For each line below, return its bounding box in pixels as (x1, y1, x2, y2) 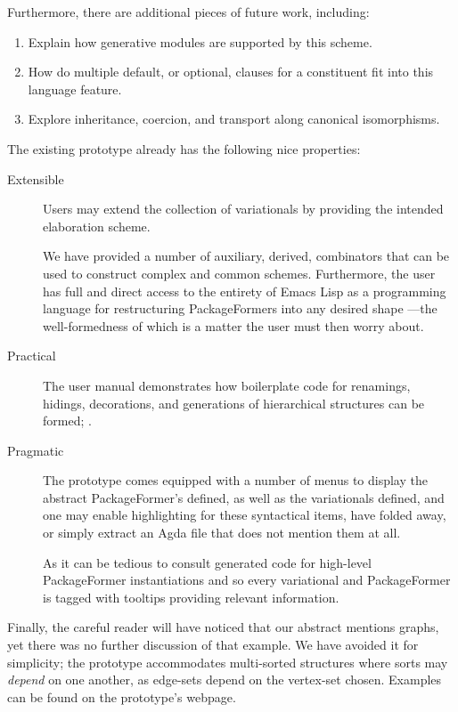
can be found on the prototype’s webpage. (7, 687, 236, 706)
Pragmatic (7, 441, 64, 459)
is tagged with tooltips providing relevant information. (43, 587, 339, 606)
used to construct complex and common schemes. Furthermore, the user (43, 263, 436, 282)
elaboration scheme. (43, 216, 151, 235)
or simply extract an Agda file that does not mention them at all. (43, 523, 401, 542)
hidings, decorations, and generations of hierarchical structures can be (43, 393, 425, 412)
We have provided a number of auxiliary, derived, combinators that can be (43, 247, 450, 265)
